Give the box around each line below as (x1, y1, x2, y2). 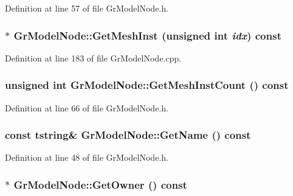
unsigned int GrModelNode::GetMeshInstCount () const (5, 77, 289, 93)
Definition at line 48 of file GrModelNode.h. (5, 151, 168, 164)
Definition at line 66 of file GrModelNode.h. (5, 101, 168, 114)
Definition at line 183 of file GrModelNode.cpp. (5, 51, 181, 64)
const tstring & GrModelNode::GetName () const (5, 127, 251, 142)
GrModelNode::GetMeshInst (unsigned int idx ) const (13, 27, 281, 43)
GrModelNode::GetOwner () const (13, 177, 187, 192)
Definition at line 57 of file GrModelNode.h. (5, 2, 168, 14)
